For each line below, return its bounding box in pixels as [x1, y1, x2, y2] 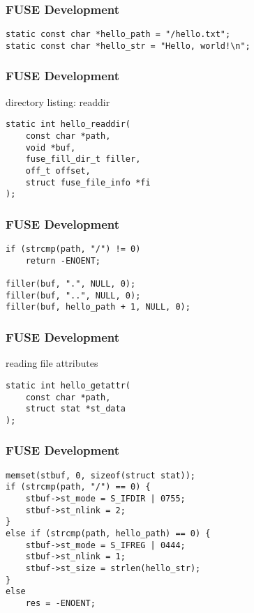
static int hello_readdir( [6, 119, 130, 130]
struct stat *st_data [25, 404, 126, 414]
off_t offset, [25, 165, 91, 176]
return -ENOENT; [25, 255, 101, 266]
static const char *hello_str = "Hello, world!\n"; [6, 40, 251, 51]
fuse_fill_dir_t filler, [25, 154, 141, 165]
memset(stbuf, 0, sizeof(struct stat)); [6, 470, 196, 480]
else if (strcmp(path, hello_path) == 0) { [6, 529, 211, 539]
